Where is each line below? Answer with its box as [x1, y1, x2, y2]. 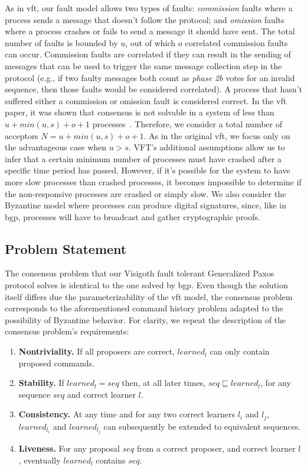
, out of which [125, 36, 176, 49]
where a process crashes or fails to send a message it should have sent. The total [5, 25, 295, 37]
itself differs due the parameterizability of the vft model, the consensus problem [5, 290, 293, 302]
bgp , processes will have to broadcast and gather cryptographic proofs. [5, 210, 260, 223]
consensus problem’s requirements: [5, 325, 129, 337]
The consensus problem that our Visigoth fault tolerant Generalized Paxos [5, 267, 275, 279]
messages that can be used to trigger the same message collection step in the [5, 59, 282, 72]
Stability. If [18, 376, 64, 389]
